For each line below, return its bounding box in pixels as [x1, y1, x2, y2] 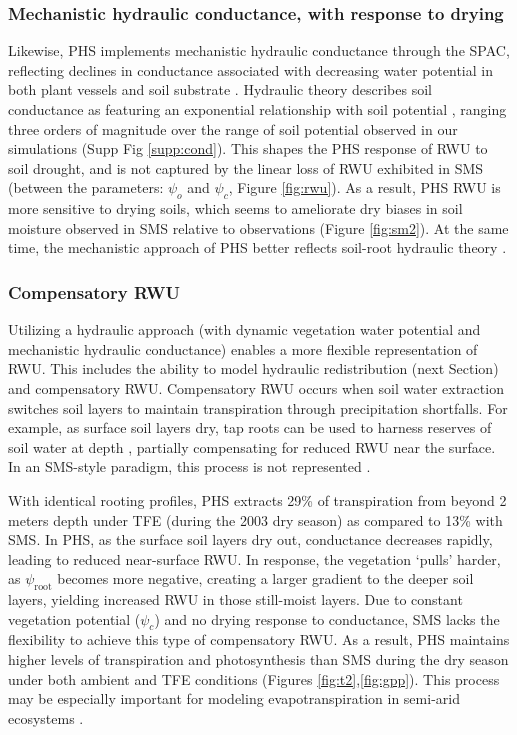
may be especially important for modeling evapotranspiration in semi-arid [8, 688, 460, 709]
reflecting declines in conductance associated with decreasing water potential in [8, 59, 493, 80]
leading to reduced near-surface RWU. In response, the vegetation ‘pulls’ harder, [8, 548, 501, 569]
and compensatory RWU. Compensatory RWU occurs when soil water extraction [8, 377, 504, 398]
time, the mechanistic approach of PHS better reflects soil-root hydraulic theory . [8, 237, 507, 258]
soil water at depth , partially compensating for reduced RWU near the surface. [8, 436, 496, 457]
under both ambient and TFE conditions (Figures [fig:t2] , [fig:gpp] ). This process [8, 668, 500, 689]
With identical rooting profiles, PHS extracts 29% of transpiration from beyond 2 [8, 489, 507, 510]
